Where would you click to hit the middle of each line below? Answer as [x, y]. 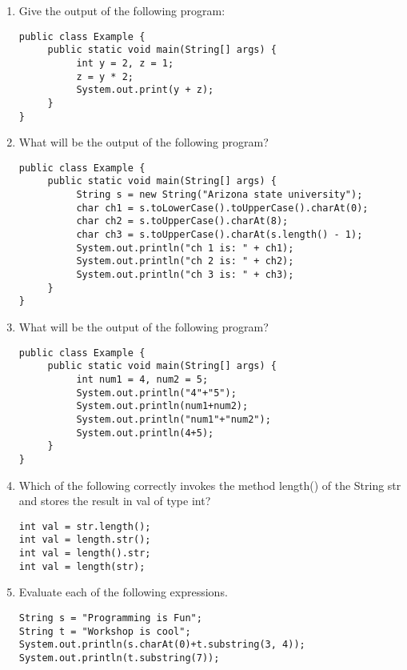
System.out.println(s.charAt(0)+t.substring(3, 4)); [162, 645]
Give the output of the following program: [122, 10]
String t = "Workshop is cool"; [105, 631]
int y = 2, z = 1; [125, 63]
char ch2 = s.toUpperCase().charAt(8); [182, 221]
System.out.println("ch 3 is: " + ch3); [185, 275]
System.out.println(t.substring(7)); [119, 658]
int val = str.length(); [85, 526]
